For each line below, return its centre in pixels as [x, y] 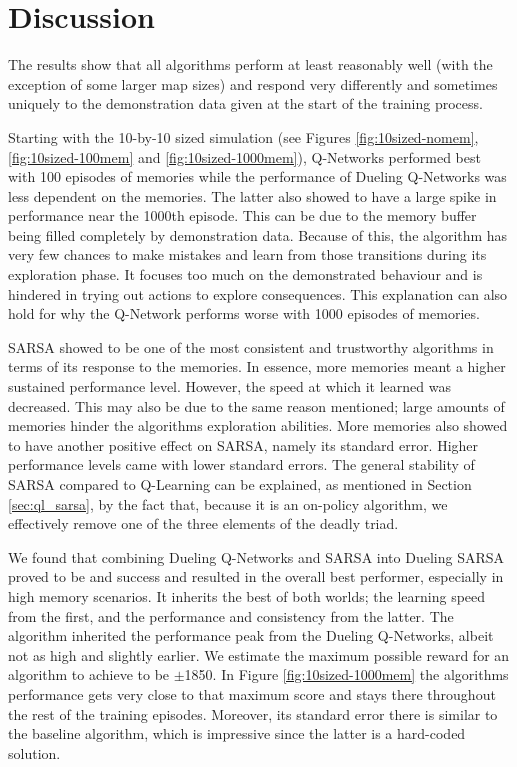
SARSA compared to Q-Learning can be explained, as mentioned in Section [240, 484]
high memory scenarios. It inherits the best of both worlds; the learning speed [247, 595]
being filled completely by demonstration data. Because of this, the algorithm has [258, 234]
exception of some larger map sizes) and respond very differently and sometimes [253, 83]
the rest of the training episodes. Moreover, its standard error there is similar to [253, 713]
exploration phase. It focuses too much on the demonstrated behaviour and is [245, 274]
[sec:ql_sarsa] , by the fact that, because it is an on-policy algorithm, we [228, 503]
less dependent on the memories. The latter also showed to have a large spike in [252, 195]
